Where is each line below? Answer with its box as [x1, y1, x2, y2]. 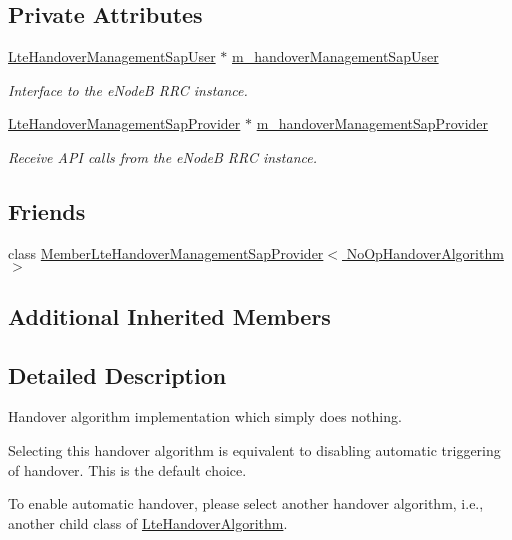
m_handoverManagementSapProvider [256, 113, 489, 134]
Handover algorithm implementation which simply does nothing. [8, 406, 402, 427]
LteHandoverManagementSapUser [8, 46, 216, 67]
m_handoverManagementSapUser [231, 46, 439, 67]
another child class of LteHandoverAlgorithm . [8, 512, 288, 533]
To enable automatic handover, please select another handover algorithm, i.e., [8, 493, 484, 514]
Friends [8, 195, 86, 226]
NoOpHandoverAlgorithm [346, 242, 504, 263]
